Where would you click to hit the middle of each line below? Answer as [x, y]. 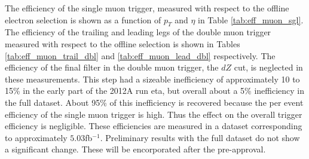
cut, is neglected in [268, 67]
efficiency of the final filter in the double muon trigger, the [112, 67]
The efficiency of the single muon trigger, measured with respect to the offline [147, 8]
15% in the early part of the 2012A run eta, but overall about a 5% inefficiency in [155, 91]
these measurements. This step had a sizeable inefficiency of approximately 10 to [152, 79]
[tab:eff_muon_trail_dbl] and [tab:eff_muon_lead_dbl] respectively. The [140, 55]
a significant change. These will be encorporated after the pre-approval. [135, 149]
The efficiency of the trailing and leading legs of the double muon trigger [138, 32]
